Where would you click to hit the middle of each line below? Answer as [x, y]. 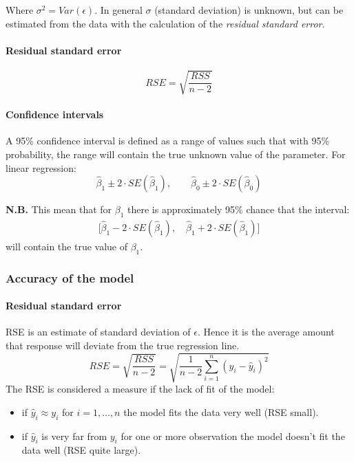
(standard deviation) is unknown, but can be [249, 10]
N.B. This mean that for [59, 209]
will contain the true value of [66, 246]
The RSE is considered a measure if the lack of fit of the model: [140, 389]
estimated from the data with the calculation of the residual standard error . [165, 23]
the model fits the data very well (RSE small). [221, 411]
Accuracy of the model [70, 277]
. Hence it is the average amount [266, 332]
